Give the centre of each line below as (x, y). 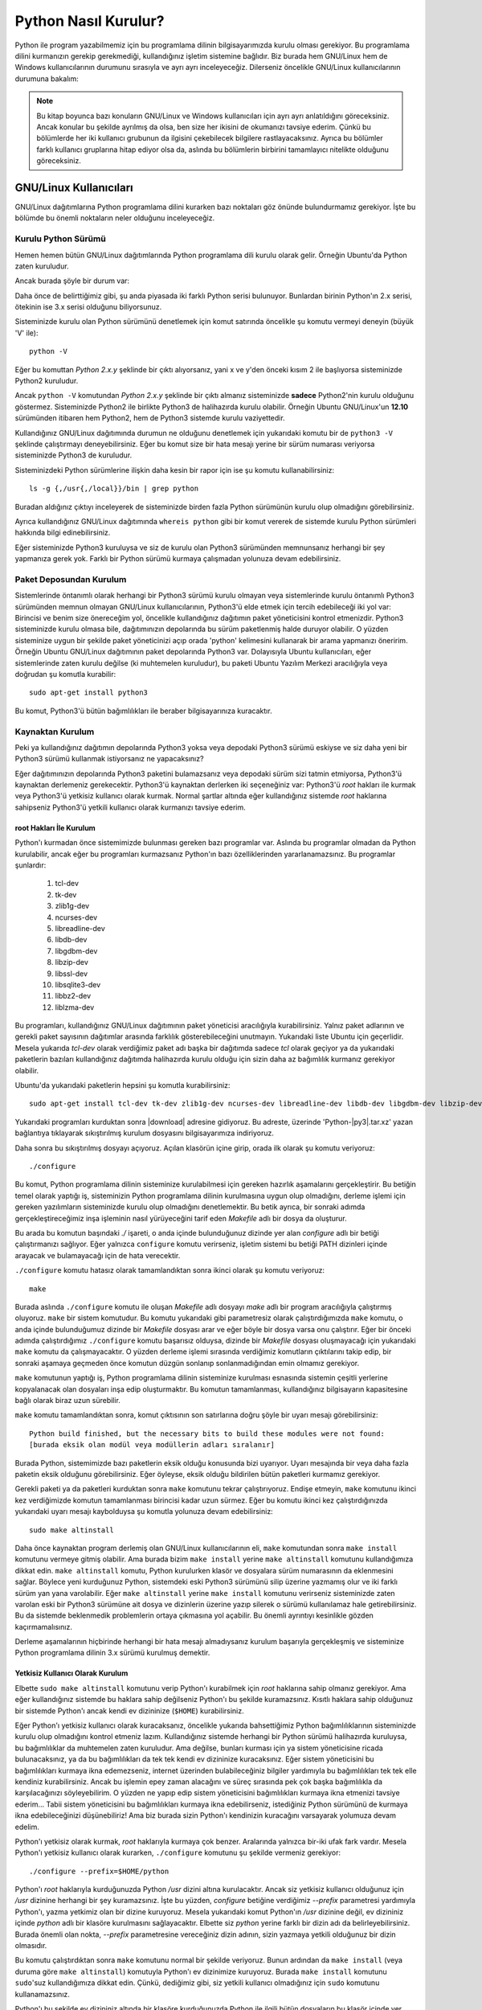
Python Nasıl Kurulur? (90, 21)
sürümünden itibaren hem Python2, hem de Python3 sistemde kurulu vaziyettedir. (150, 418)
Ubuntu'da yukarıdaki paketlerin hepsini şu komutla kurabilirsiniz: (123, 1085)
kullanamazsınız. (42, 1994)
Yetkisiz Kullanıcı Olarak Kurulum (71, 1673)
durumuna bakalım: (47, 78)
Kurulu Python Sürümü (60, 239)
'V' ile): (27, 333)
